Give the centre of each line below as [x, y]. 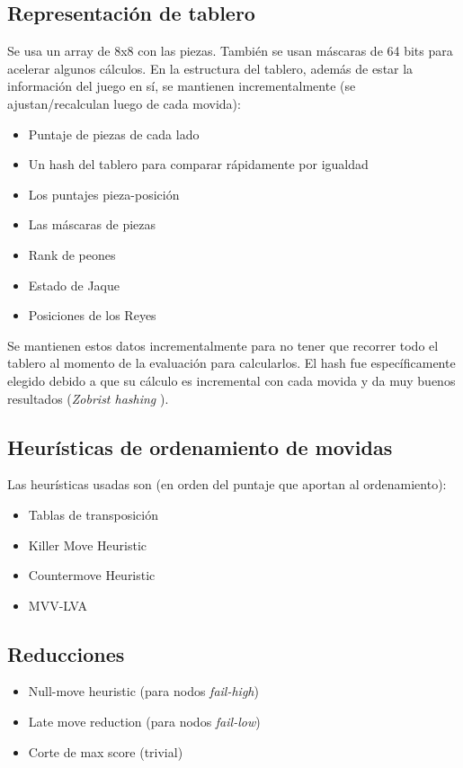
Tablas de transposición [93, 514]
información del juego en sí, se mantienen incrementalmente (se [182, 86]
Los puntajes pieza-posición [104, 194]
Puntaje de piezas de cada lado [114, 134]
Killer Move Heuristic [88, 545]
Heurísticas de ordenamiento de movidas [200, 447]
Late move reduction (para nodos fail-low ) [144, 722]
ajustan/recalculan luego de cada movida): [124, 103]
